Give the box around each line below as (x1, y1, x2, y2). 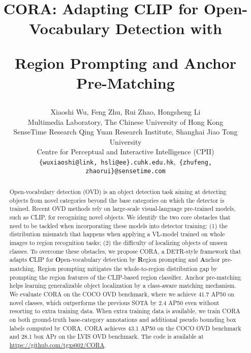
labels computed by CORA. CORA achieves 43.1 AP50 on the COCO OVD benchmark (9, 323, 241, 332)
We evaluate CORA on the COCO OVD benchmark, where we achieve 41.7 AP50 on (9, 289, 234, 298)
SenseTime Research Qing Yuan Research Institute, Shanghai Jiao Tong (13, 126, 238, 137)
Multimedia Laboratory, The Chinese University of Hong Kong (27, 116, 224, 127)
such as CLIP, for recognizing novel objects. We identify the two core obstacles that (9, 212, 231, 221)
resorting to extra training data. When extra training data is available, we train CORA (9, 307, 240, 315)
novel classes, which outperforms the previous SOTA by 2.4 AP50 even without (9, 298, 219, 307)
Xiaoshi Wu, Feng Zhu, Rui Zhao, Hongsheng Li (50, 106, 201, 117)
